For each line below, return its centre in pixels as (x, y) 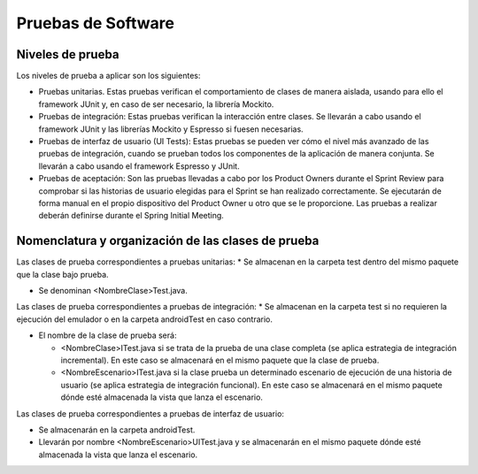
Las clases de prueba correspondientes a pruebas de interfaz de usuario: (150, 413)
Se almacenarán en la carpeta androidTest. (117, 430)
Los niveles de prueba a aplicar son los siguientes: (108, 76)
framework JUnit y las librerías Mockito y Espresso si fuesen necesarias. (171, 129)
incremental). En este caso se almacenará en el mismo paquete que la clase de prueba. (220, 360)
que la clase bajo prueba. (63, 274)
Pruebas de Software (95, 23)
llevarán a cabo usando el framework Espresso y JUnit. (139, 166)
